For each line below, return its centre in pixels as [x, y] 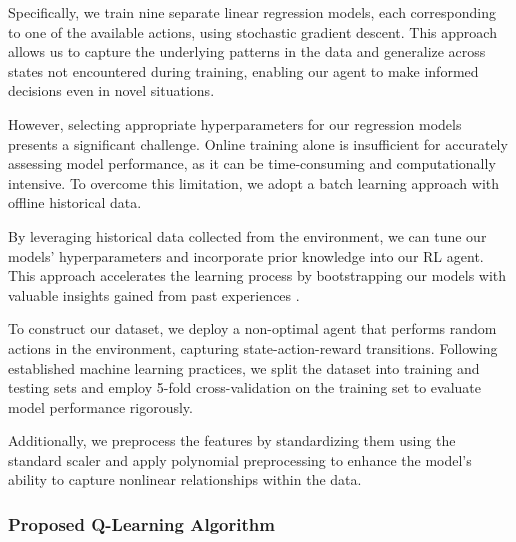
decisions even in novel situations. [111, 90]
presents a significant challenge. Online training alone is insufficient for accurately [258, 143]
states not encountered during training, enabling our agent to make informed [243, 70]
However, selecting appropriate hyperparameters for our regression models [235, 123]
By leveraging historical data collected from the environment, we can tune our [247, 235]
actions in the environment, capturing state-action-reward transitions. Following [253, 347]
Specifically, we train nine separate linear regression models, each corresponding [252, 12]
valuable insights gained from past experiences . [154, 294]
